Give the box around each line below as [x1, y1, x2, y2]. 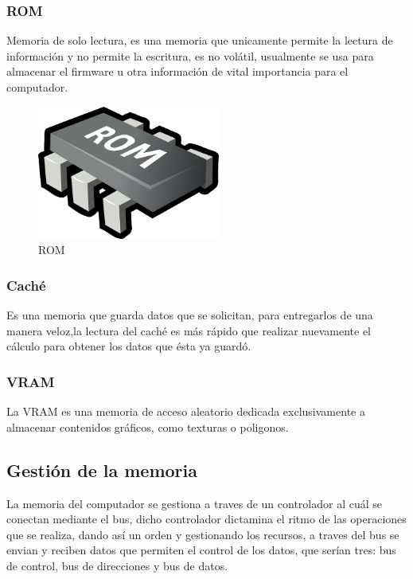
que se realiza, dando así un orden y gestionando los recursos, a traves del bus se [6, 526, 399, 542]
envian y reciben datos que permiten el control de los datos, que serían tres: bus [6, 542, 396, 558]
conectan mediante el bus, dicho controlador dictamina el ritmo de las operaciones [6, 511, 407, 527]
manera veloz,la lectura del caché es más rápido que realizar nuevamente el [6, 322, 371, 338]
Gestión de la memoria [6, 457, 197, 482]
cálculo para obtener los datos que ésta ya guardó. [6, 338, 251, 354]
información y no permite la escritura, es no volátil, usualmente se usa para [6, 47, 374, 64]
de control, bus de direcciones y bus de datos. [6, 557, 228, 573]
